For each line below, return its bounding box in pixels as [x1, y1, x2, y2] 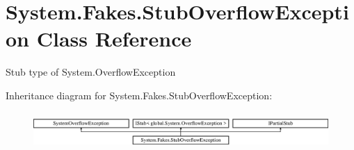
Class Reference [36, 24, 192, 53]
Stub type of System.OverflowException [6, 65, 176, 79]
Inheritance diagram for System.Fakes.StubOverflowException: [6, 87, 273, 102]
